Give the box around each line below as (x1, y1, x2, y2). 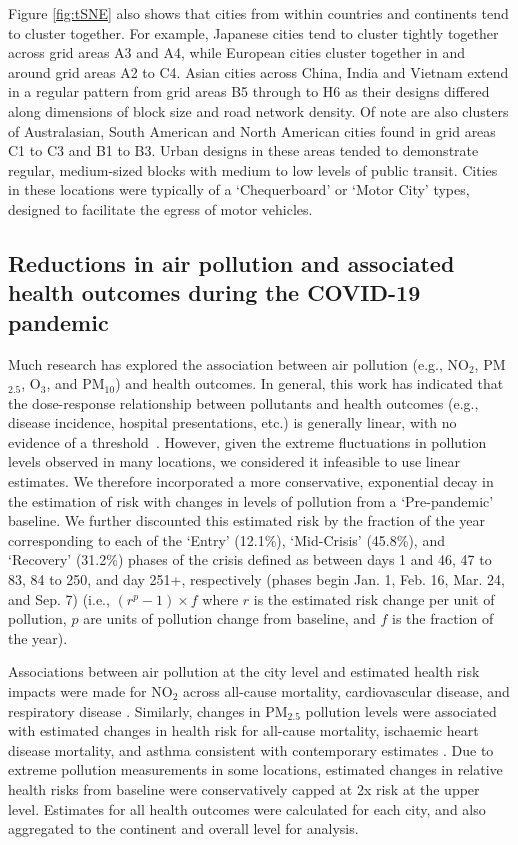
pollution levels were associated (305, 700, 497, 721)
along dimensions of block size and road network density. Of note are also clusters (8, 100, 509, 121)
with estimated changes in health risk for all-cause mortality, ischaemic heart (8, 720, 479, 741)
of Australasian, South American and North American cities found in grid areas (8, 120, 496, 141)
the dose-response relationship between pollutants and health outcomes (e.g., (8, 392, 479, 413)
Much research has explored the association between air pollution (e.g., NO (8, 353, 469, 374)
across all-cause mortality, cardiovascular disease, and (182, 681, 510, 702)
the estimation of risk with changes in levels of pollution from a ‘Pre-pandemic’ (8, 490, 494, 511)
